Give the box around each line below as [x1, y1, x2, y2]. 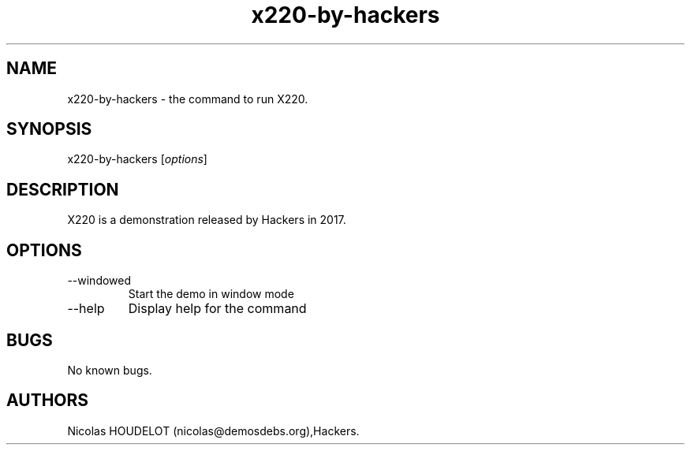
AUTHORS [6, 390, 89, 411]
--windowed [67, 274, 132, 288]
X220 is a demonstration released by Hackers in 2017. [67, 213, 346, 227]
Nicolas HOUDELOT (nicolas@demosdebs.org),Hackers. [67, 423, 360, 438]
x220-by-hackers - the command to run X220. [67, 91, 308, 106]
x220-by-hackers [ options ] [67, 152, 207, 166]
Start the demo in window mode [128, 287, 294, 301]
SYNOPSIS [6, 119, 92, 140]
